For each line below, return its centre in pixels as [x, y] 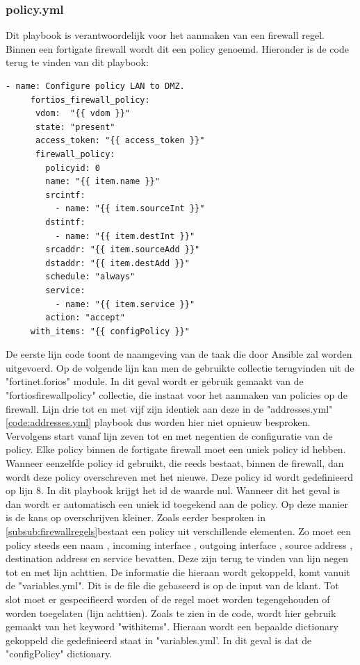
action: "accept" [85, 318]
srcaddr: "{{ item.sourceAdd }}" [123, 250]
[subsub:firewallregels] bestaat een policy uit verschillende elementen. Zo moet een [179, 531]
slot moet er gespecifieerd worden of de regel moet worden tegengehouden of [168, 599]
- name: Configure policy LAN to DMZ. [95, 86]
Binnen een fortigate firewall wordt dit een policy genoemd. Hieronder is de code [177, 48]
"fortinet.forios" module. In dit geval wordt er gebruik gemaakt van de [155, 381]
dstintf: [65, 222]
